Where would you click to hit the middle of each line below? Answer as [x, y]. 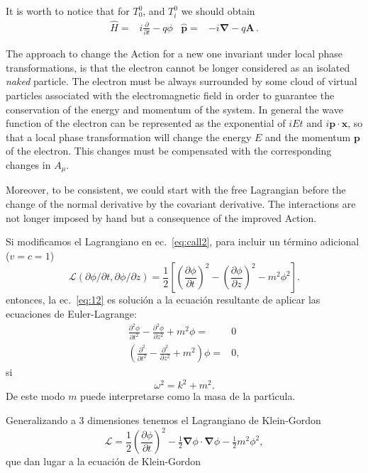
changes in [28, 164]
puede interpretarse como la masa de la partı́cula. [188, 396]
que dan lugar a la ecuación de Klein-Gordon [104, 461]
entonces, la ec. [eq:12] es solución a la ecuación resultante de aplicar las [163, 300]
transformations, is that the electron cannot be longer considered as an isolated [178, 67]
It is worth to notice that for [68, 11]
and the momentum [308, 137]
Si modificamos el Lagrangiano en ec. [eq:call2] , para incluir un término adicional [183, 241]
